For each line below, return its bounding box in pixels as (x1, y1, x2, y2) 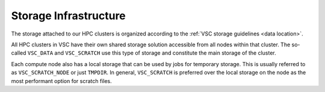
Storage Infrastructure (11, 9, 126, 22)
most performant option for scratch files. (11, 77, 112, 84)
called (11, 49, 26, 57)
